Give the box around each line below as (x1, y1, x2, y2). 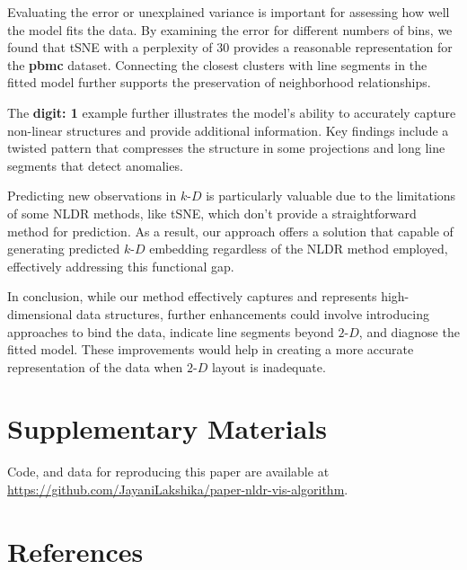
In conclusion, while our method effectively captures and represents (7, 287, 377, 306)
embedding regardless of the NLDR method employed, (149, 239, 448, 258)
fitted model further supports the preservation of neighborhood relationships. (7, 73, 431, 92)
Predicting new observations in (7, 186, 177, 205)
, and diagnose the (358, 322, 460, 341)
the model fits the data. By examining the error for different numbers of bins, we (7, 20, 453, 39)
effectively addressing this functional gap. (7, 256, 234, 275)
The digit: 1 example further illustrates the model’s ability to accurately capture (7, 102, 456, 121)
